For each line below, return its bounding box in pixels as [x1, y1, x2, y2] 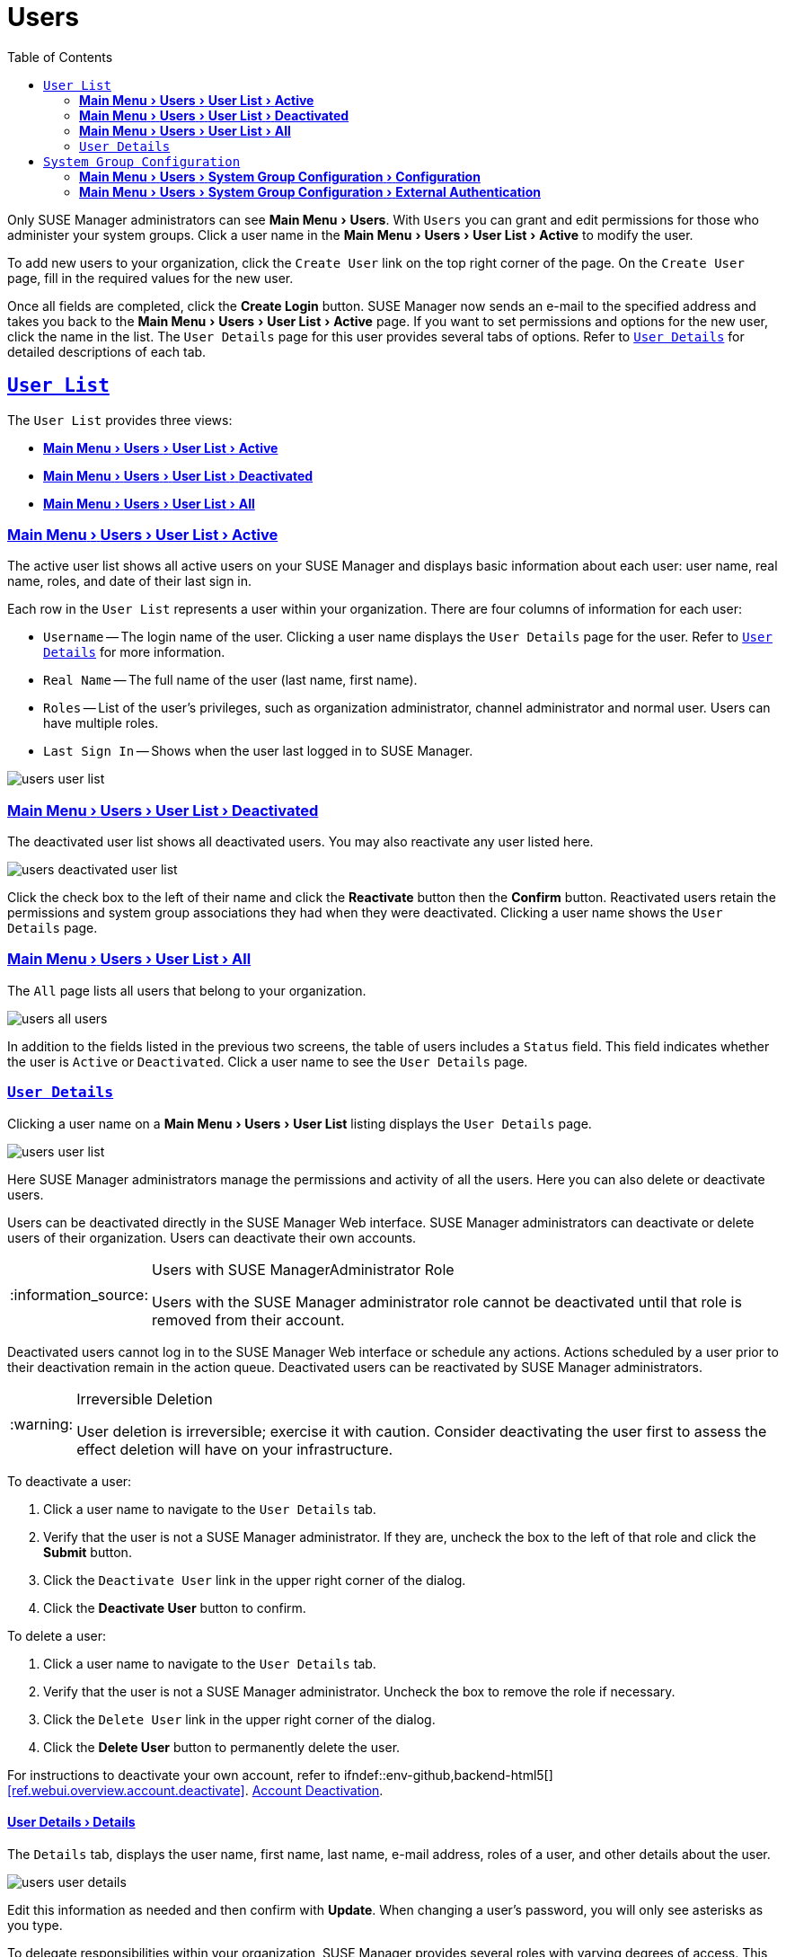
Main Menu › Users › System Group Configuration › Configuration [79, 168, 481, 184]
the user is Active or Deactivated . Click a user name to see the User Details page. [7, 1053, 528, 1069]
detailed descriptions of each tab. [7, 343, 207, 359]
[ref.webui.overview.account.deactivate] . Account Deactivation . [7, 1782, 384, 1798]
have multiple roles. [43, 715, 159, 731]
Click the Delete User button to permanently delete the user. [43, 1739, 401, 1755]
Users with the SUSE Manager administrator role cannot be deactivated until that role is [152, 1292, 742, 1311]
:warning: [10, 1414, 74, 1433]
